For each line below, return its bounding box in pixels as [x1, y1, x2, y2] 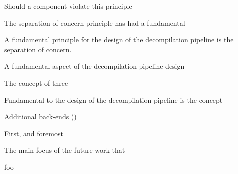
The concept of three [4, 77, 68, 88]
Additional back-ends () [4, 111, 77, 122]
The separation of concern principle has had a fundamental [4, 17, 185, 28]
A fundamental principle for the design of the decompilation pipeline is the [4, 34, 234, 45]
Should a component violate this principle [4, 1, 132, 11]
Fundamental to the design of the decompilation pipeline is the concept [4, 94, 223, 105]
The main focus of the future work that [4, 145, 125, 155]
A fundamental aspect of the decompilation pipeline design [4, 61, 185, 71]
